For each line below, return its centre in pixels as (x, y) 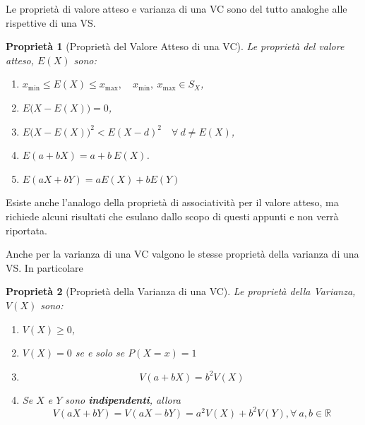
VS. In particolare (44, 267)
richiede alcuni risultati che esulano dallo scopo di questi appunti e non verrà (172, 216)
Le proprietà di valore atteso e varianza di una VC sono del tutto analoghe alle (176, 8)
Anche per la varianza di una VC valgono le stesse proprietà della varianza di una (182, 254)
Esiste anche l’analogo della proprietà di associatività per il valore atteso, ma (172, 202)
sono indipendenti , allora (123, 399)
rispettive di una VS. (51, 22)
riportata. (26, 230)
